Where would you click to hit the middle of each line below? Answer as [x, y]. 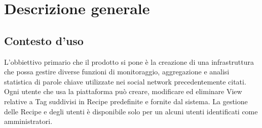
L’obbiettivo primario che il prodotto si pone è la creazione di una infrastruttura [129, 61]
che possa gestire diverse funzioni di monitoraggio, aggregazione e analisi [117, 72]
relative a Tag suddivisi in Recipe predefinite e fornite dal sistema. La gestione [126, 101]
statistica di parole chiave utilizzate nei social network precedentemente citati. [125, 81]
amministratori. [28, 121]
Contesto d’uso [44, 40]
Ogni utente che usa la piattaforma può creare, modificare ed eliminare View [123, 91]
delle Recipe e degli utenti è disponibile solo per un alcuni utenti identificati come [131, 111]
